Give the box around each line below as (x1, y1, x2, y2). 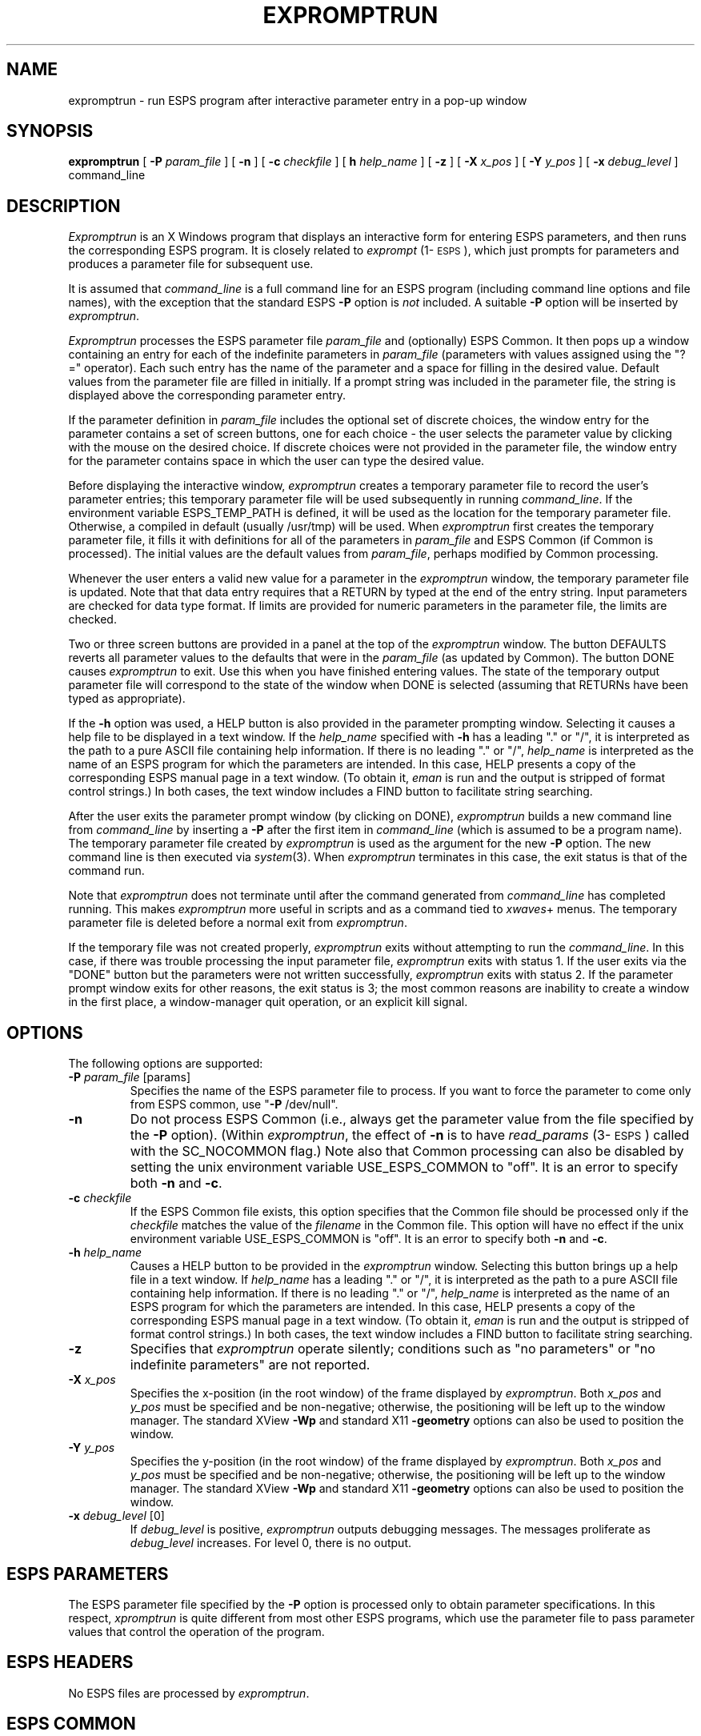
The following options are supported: (68, 1056, 263, 1071)
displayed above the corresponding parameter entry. (68, 388, 346, 403)
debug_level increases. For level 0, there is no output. (130, 1536, 411, 1550)
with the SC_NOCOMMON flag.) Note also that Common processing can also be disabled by (130, 1143, 684, 1160)
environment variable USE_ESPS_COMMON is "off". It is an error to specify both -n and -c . (130, 1232, 607, 1246)
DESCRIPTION (6, 195, 121, 216)
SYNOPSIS (6, 121, 94, 142)
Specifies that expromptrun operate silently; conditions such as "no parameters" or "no (130, 1341, 655, 1357)
